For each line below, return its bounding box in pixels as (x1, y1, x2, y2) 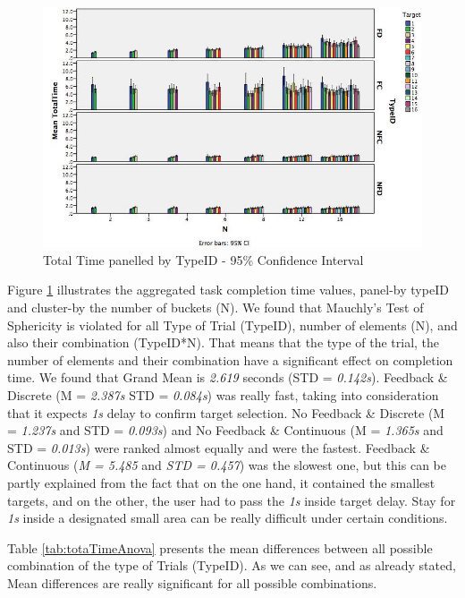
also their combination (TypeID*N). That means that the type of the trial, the (7, 333, 440, 352)
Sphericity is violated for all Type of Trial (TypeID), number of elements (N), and (7, 315, 458, 334)
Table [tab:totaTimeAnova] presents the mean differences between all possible (7, 538, 433, 557)
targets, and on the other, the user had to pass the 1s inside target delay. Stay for (7, 491, 456, 509)
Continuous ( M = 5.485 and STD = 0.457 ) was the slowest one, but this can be (7, 456, 446, 474)
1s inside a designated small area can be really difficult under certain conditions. (7, 508, 448, 527)
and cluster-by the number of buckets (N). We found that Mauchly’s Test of (7, 297, 424, 316)
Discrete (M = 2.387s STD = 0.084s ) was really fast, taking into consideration (7, 385, 439, 404)
